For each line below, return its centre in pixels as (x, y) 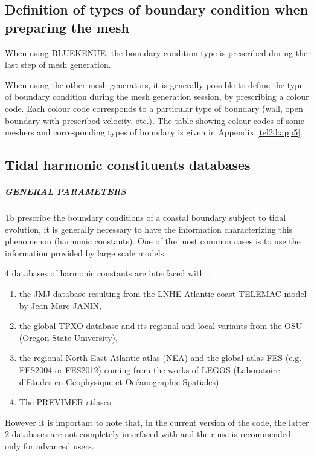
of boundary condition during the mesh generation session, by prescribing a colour (157, 96)
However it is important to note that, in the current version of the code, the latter (157, 422)
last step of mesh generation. (58, 64)
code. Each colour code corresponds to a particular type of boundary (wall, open (154, 108)
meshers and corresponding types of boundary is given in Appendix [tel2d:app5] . (154, 132)
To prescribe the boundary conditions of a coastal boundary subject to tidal (146, 217)
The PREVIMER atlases (65, 402)
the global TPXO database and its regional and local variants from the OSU (161, 326)
